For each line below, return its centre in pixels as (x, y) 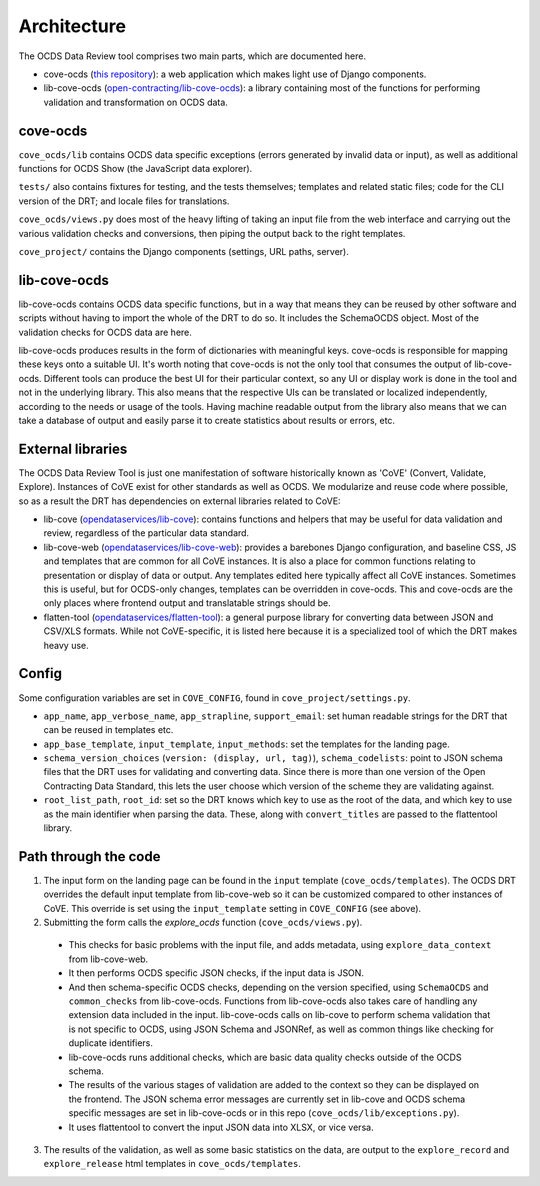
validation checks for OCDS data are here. (105, 332)
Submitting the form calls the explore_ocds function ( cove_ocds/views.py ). (203, 922)
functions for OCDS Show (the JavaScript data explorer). (135, 169)
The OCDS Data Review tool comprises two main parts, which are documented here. (192, 56)
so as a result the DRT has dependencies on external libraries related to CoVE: (179, 501)
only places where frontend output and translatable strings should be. (187, 603)
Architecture (72, 26)
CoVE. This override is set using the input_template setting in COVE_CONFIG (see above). (232, 908)
